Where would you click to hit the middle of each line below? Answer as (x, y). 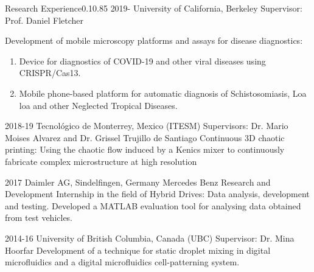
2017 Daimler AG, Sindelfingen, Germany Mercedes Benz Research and (138, 182)
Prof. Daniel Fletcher (44, 20)
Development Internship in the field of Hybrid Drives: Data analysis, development (157, 194)
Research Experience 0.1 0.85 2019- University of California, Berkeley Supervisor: (154, 8)
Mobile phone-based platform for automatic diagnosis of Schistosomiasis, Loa (163, 93)
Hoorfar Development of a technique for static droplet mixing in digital (138, 250)
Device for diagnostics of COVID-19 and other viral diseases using (142, 61)
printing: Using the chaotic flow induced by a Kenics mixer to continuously (145, 149)
